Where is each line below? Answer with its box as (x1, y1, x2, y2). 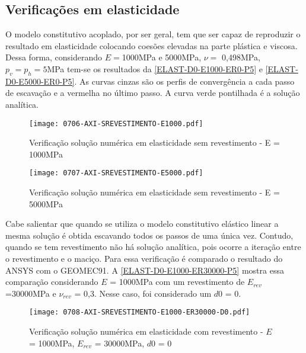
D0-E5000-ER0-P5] (5, 75, 75, 87)
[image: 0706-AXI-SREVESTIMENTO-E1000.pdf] (29, 119, 203, 128)
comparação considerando (5, 275, 98, 288)
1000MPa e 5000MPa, (122, 51, 202, 63)
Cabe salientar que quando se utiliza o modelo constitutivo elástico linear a (5, 217, 279, 230)
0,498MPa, (222, 51, 260, 63)
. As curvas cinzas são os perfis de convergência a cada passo (74, 75, 295, 87)
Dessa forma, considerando (5, 51, 103, 63)
